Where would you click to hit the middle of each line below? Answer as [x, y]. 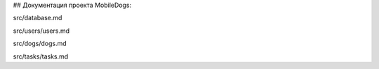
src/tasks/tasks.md [41, 56]
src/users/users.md [41, 31]
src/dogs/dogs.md [40, 44]
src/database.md [38, 18]
